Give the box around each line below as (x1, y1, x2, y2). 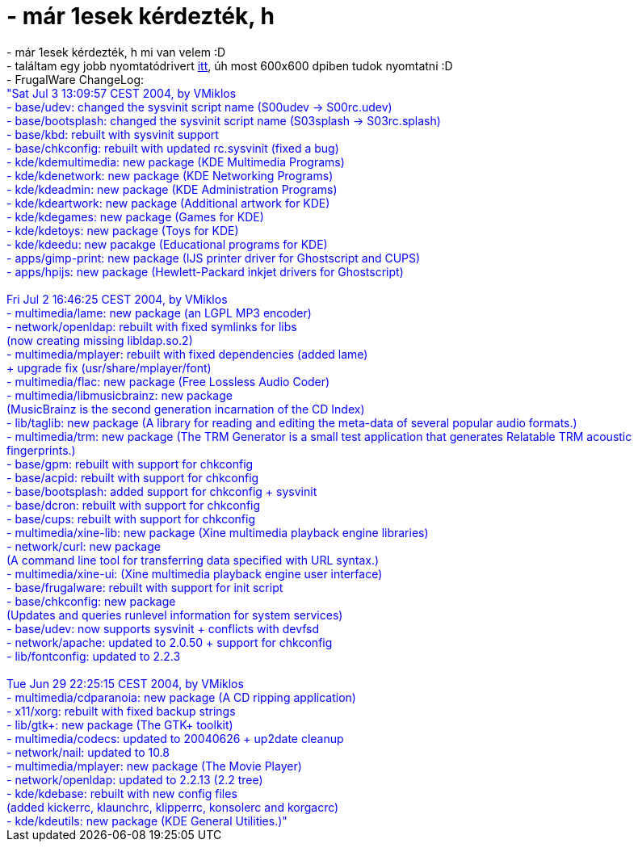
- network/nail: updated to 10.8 (6, 745, 170, 759)
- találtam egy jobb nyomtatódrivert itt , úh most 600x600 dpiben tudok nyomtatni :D (6, 58, 453, 73)
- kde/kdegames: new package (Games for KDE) (6, 209, 264, 224)
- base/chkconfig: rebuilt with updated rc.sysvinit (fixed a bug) (6, 141, 339, 155)
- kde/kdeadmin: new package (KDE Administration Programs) (6, 182, 338, 196)
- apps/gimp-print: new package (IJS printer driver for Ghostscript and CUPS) (6, 250, 421, 265)
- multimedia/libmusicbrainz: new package (6, 388, 233, 402)
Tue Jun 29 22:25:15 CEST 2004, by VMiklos (6, 676, 244, 691)
